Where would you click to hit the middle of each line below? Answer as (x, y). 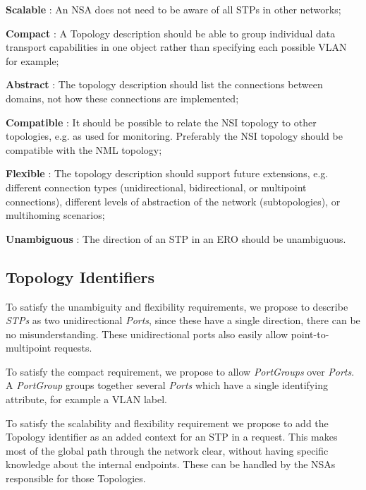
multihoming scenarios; (55, 215)
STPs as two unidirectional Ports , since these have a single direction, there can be (183, 320)
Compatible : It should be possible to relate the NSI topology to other (161, 122)
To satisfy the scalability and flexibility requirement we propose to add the (167, 423)
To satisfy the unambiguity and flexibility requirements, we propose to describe (177, 306)
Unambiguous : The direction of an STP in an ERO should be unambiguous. (176, 238)
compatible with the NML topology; (84, 149)
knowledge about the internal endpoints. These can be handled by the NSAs (171, 464)
